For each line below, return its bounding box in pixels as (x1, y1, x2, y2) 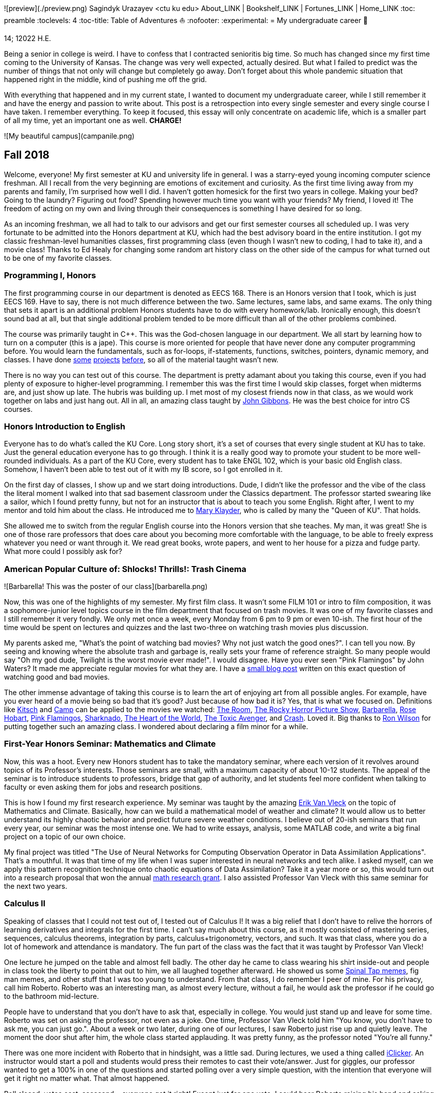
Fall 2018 (4, 149, 50, 162)
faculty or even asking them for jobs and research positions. (4, 782, 202, 791)
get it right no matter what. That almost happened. (4, 1073, 170, 1082)
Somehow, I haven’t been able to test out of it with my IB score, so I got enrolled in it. (4, 465, 283, 474)
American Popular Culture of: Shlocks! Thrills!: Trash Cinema (4, 564, 247, 574)
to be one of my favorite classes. (4, 253, 112, 262)
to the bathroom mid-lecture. (4, 991, 99, 1000)
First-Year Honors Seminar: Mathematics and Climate (4, 739, 216, 749)
